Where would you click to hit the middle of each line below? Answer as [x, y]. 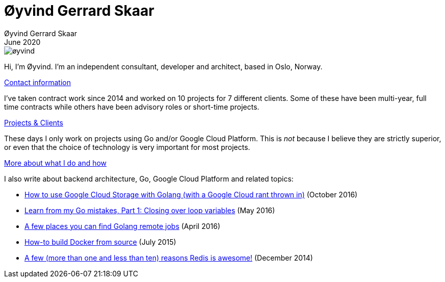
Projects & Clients [34, 122]
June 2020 [22, 42]
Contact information [37, 82]
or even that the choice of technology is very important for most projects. [127, 147]
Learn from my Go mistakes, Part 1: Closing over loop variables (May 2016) [150, 210]
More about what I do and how [56, 163]
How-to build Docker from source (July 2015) [100, 242]
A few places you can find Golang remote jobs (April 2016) [123, 226]
